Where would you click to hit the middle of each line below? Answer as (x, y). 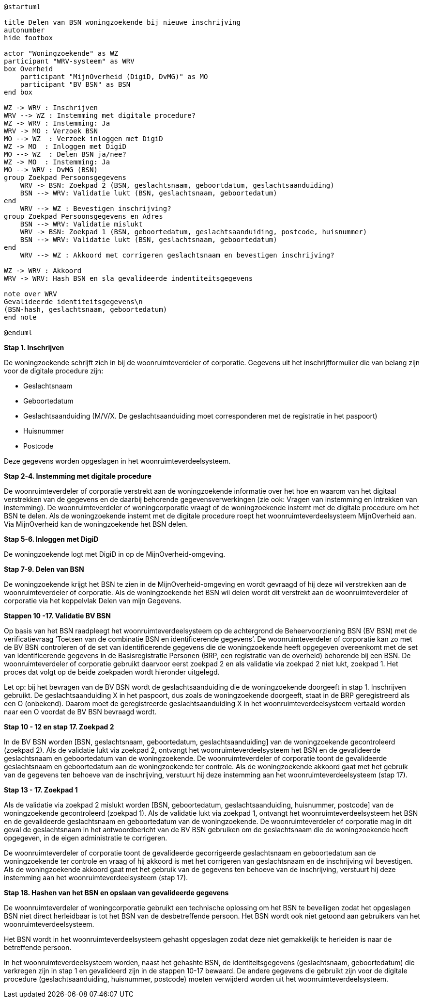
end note (20, 317)
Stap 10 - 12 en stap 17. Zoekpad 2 (59, 727)
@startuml (22, 7)
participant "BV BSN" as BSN (75, 84)
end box (18, 92)
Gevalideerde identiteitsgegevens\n (73, 302)
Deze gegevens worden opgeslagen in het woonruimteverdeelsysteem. (117, 461)
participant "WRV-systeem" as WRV (69, 61)
